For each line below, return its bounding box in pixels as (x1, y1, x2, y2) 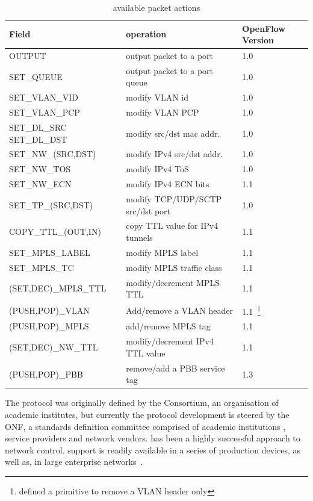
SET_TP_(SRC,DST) (9, 198, 93, 211)
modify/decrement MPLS (126, 276, 220, 288)
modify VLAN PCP (126, 106, 199, 119)
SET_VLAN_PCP (9, 106, 80, 119)
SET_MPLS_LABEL (9, 246, 90, 258)
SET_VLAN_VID (9, 91, 78, 104)
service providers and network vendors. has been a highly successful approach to (5, 432, 300, 444)
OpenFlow (242, 22, 285, 34)
